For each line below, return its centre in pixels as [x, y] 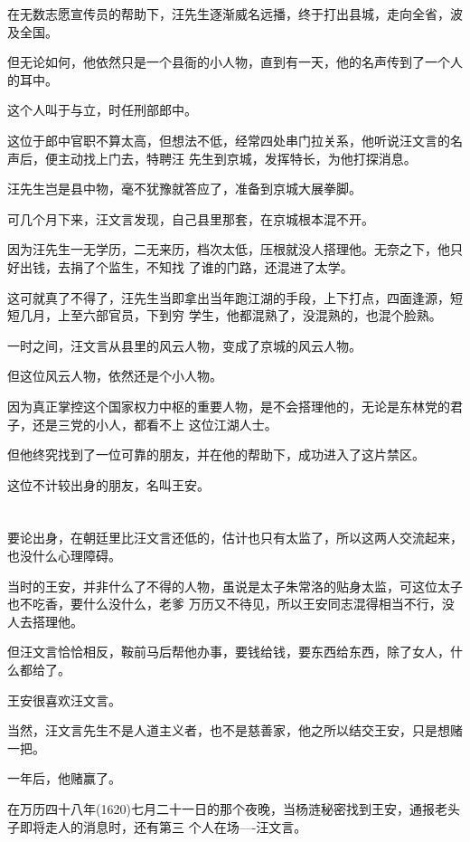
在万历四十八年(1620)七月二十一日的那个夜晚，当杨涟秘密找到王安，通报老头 [234, 809]
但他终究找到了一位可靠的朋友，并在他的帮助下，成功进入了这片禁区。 [216, 454]
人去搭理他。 [45, 621]
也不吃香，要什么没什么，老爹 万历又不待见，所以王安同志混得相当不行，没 [231, 604]
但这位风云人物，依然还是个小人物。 [115, 376]
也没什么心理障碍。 [64, 556]
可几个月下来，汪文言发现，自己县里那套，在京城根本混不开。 [191, 218]
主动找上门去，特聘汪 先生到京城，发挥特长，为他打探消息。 [237, 158]
